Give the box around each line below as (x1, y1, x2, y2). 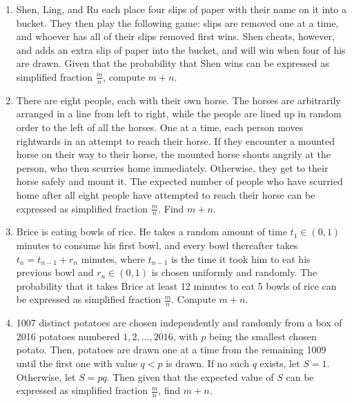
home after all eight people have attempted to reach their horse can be (16, 187, 315, 201)
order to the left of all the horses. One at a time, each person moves (16, 119, 304, 134)
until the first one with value (16, 355, 137, 370)
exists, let (260, 355, 300, 370)
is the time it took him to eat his (170, 251, 311, 266)
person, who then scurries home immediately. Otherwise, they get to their (16, 160, 329, 175)
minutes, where (81, 251, 145, 266)
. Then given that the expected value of (106, 369, 274, 384)
